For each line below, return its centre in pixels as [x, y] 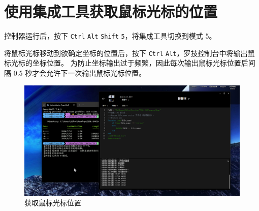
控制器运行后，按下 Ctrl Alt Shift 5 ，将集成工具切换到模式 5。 [110, 36]
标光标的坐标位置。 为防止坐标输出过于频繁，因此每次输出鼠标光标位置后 [126, 63]
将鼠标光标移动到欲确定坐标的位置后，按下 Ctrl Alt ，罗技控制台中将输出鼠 [129, 53]
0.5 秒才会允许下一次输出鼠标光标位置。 [80, 73]
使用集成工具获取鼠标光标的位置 [111, 11]
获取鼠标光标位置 [53, 203]
